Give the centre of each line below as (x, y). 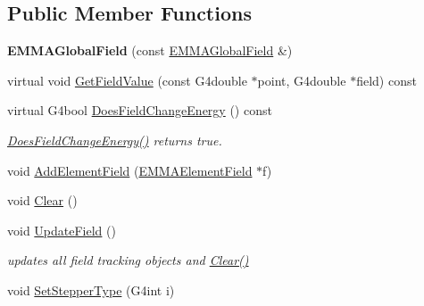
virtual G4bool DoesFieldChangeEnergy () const (140, 110)
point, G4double (302, 80)
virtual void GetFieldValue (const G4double (127, 80)
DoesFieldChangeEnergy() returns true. (115, 140)
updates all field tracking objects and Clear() (128, 260)
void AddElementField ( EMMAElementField (130, 170)
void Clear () (42, 200)
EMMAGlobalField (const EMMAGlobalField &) (150, 50)
